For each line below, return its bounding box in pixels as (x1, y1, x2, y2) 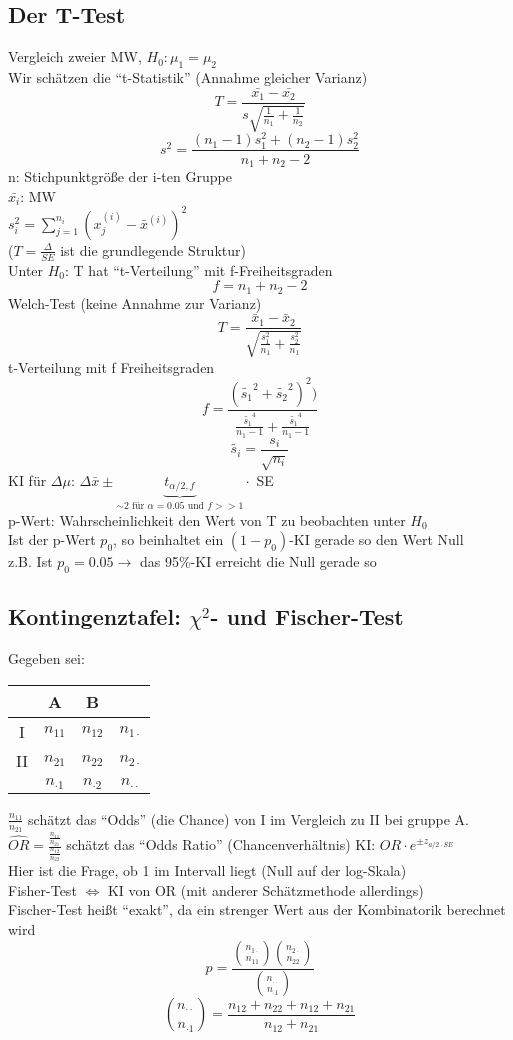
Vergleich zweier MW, (8, 46, 142, 67)
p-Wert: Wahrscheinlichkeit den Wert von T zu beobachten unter (8, 509, 406, 530)
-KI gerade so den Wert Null (289, 529, 464, 550)
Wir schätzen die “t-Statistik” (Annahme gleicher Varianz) (8, 67, 368, 87)
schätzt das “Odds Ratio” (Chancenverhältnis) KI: (66, 834, 376, 855)
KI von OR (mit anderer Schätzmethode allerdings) (107, 879, 424, 900)
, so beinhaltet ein (113, 529, 224, 550)
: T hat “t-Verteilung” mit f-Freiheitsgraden (65, 259, 333, 280)
